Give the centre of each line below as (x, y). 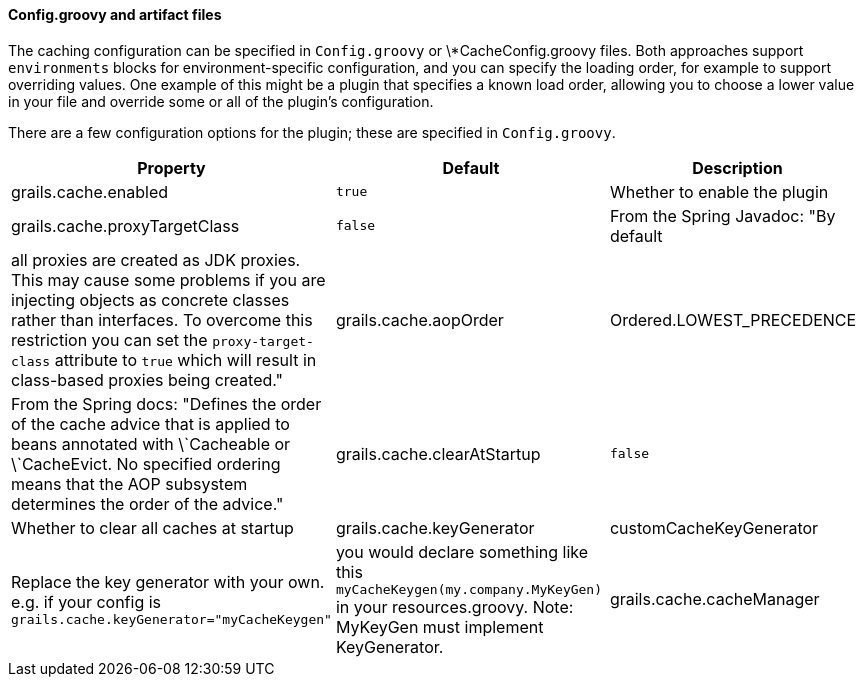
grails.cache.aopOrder (419, 319)
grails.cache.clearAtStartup (438, 453)
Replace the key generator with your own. (168, 581)
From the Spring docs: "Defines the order (166, 403)
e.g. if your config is (86, 601)
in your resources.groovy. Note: (454, 606)
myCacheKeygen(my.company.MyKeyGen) (469, 589)
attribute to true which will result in (185, 359)
